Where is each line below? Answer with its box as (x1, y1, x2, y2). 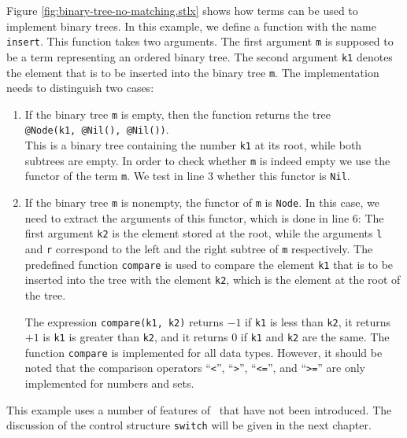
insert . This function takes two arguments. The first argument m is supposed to (6, 33, 394, 50)
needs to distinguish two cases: (6, 79, 154, 96)
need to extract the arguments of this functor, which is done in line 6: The (24, 209, 384, 226)
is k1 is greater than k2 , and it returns (43, 329, 228, 345)
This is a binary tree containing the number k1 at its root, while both (24, 137, 362, 153)
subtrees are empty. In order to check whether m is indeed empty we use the (24, 152, 390, 168)
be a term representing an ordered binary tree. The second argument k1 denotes (6, 48, 393, 64)
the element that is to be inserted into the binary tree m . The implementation (6, 64, 379, 80)
